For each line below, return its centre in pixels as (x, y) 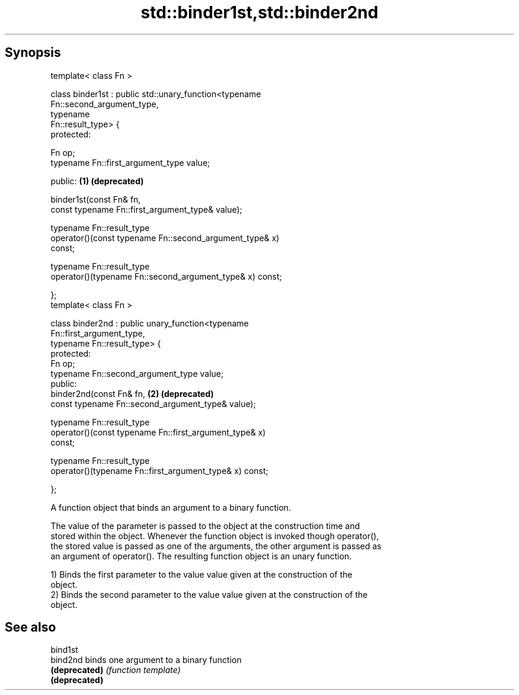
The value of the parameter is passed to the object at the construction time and (205, 526)
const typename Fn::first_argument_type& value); (146, 209)
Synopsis (33, 53)
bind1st (64, 650)
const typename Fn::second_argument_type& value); (153, 403)
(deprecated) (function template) (116, 670)
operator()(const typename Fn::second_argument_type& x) (165, 238)
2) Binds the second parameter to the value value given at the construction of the (209, 594)
